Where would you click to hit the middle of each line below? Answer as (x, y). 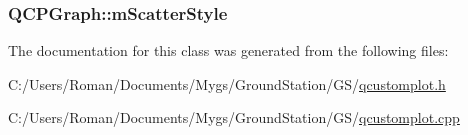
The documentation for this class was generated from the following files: (228, 50)
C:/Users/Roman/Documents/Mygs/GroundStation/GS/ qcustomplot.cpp (234, 117)
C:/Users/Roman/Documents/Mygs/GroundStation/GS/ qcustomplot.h (227, 83)
